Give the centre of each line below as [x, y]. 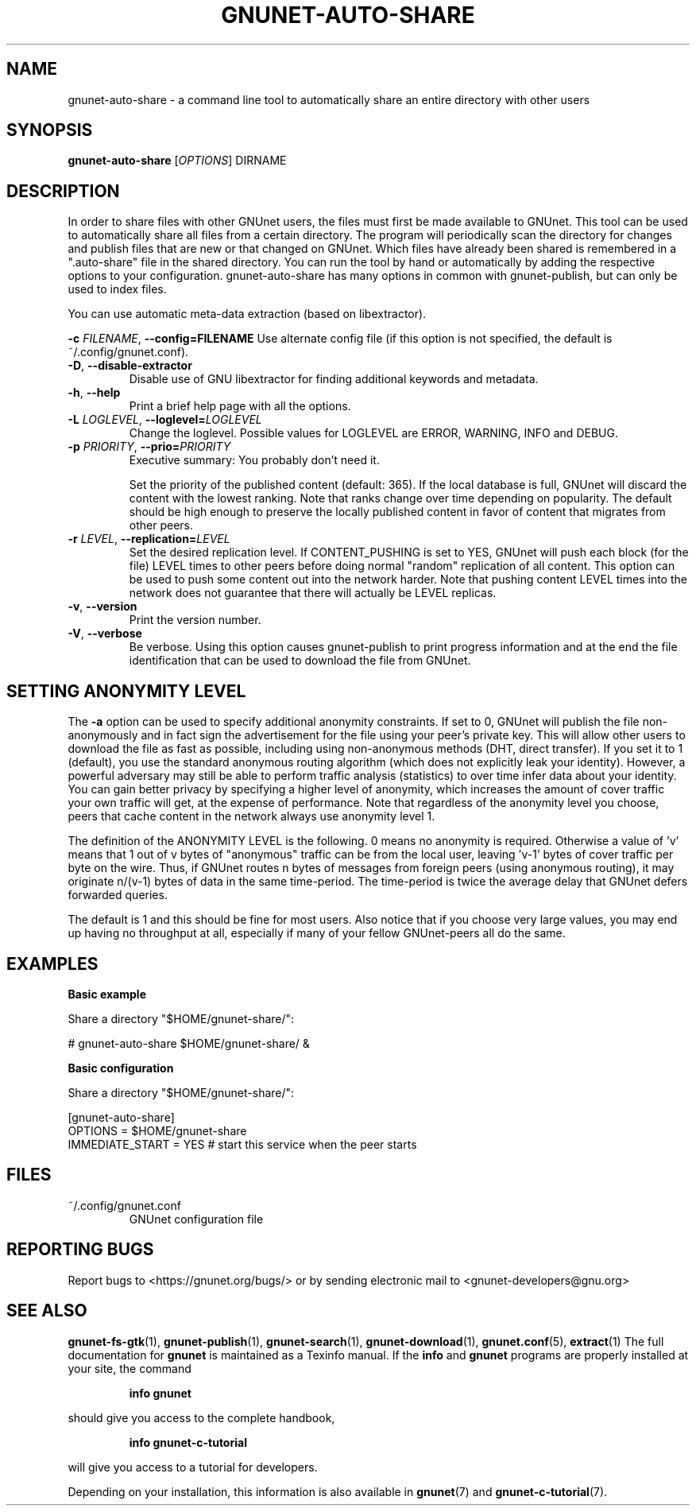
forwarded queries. [118, 895]
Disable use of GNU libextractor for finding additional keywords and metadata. [334, 379]
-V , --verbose [105, 634]
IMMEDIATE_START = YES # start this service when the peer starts [242, 1144]
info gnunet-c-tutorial [188, 1442]
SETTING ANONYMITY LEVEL [126, 691]
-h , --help [94, 393]
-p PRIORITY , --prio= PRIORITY [149, 447]
